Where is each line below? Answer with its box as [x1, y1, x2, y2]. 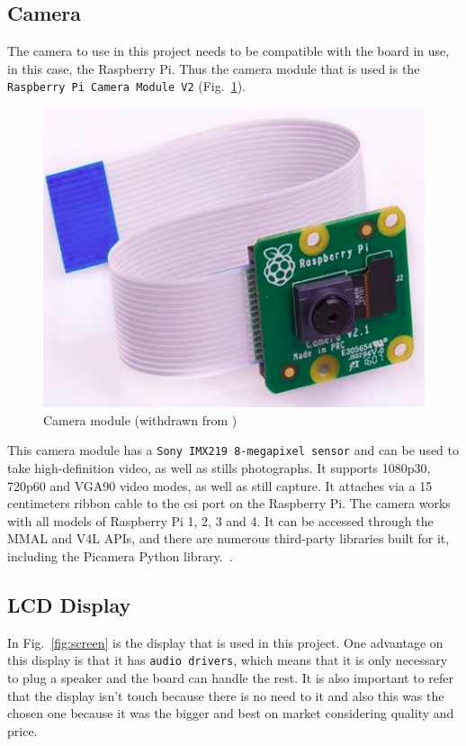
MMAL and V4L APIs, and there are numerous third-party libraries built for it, [7, 529, 450, 548]
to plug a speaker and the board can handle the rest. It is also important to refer [7, 669, 453, 687]
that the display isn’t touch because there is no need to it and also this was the [7, 686, 444, 705]
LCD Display [7, 591, 131, 619]
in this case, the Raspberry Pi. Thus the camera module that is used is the [7, 59, 420, 77]
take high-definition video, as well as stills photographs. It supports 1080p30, [7, 459, 431, 478]
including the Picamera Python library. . [7, 547, 233, 566]
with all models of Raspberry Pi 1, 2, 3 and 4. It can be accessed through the [7, 511, 434, 530]
